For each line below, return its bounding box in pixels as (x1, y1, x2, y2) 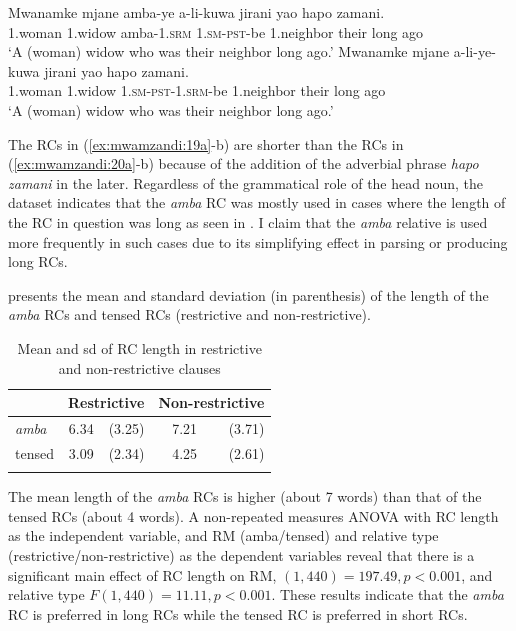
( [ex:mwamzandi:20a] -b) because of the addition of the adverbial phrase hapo (8, 153, 479, 174)
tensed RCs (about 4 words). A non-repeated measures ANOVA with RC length (8, 505, 499, 526)
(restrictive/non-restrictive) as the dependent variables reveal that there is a (8, 544, 475, 565)
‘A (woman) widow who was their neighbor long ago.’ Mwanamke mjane (8, 41, 450, 62)
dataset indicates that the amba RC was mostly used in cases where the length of (8, 192, 506, 213)
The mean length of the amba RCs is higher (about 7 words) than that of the (8, 486, 482, 507)
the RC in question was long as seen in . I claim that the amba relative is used (8, 211, 488, 232)
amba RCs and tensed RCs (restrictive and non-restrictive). (8, 304, 371, 325)
